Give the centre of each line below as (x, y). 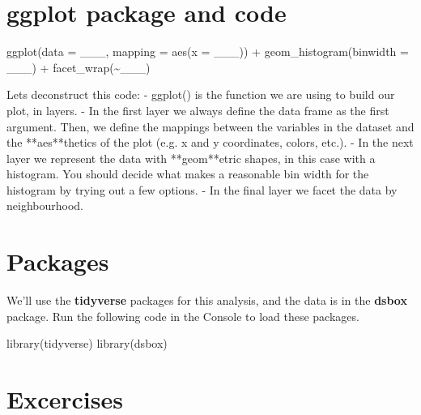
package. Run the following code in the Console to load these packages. (183, 316)
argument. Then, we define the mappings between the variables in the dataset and (210, 126)
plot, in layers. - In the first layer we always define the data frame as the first (198, 110)
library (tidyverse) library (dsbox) (87, 343)
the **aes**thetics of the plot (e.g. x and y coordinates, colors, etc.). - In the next (210, 142)
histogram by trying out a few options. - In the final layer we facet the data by (202, 189)
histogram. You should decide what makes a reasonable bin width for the (188, 174)
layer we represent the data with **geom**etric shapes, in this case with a (191, 158)
